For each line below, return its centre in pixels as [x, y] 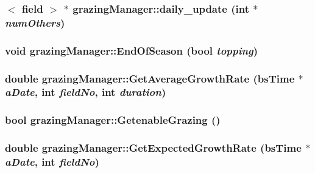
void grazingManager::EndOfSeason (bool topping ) [132, 50]
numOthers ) [35, 22]
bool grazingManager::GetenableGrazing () [113, 120]
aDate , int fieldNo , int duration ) [86, 92]
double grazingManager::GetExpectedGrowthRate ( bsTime [153, 148]
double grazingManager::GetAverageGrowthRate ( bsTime [150, 78]
